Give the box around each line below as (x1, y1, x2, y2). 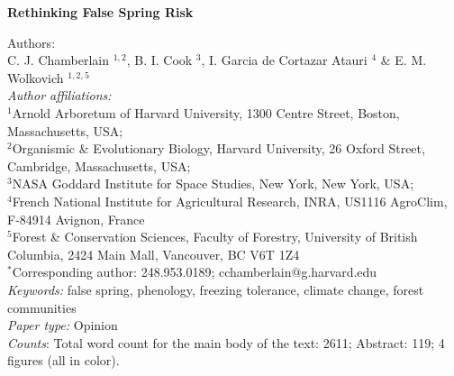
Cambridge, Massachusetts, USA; (7, 156, 191, 175)
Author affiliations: (7, 86, 112, 105)
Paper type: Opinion (7, 316, 118, 335)
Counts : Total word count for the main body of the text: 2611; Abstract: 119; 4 (7, 333, 445, 352)
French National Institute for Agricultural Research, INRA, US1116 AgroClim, (12, 191, 448, 210)
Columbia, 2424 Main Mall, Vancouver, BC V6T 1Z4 (7, 244, 300, 263)
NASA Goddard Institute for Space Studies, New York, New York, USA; (12, 174, 414, 193)
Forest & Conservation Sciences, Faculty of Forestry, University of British (12, 227, 418, 246)
